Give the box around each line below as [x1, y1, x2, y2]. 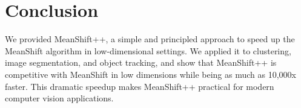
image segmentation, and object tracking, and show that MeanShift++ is [5, 56, 277, 69]
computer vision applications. [5, 92, 114, 104]
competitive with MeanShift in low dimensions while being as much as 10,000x [5, 68, 296, 80]
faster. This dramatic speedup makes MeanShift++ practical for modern [5, 80, 274, 92]
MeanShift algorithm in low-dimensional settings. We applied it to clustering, [5, 44, 291, 57]
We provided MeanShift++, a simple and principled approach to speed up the [5, 33, 295, 45]
